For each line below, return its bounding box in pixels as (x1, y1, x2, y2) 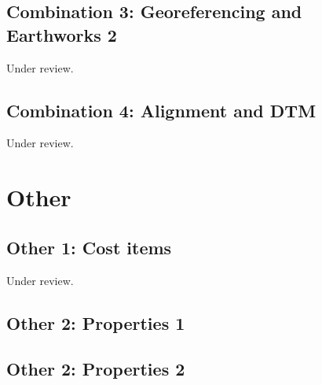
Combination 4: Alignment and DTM (6, 98, 317, 122)
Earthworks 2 (6, 22, 117, 46)
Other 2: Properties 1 (6, 310, 185, 335)
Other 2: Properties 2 (6, 357, 185, 381)
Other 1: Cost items (6, 235, 172, 259)
